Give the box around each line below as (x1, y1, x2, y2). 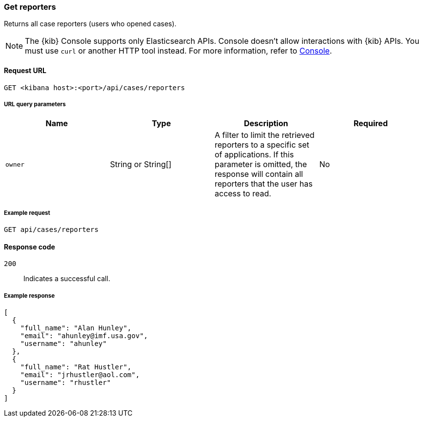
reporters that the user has (215, 179, 313, 189)
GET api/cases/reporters (4, 226, 99, 234)
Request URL (4, 66, 46, 75)
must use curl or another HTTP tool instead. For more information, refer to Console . (25, 46, 332, 56)
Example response (4, 292, 55, 299)
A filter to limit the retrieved (215, 130, 315, 140)
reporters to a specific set (215, 140, 309, 150)
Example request (4, 209, 50, 216)
